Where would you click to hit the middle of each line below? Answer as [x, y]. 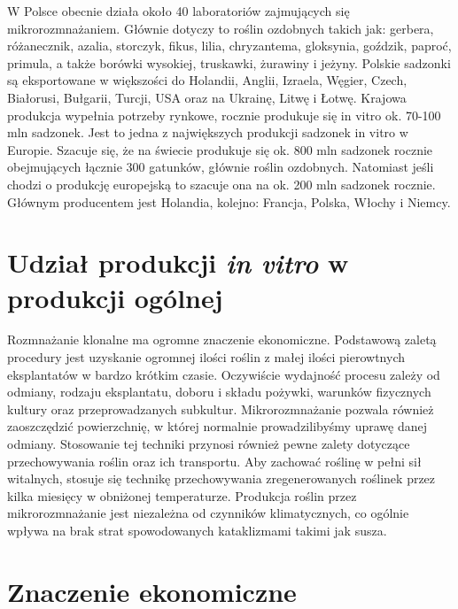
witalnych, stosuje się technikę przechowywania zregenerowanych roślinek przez [221, 478]
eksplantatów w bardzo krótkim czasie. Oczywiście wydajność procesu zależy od [224, 374]
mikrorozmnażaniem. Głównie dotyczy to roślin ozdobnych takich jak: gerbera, [221, 28]
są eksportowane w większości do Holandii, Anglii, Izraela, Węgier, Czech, [207, 80]
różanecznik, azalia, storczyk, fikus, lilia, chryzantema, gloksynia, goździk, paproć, [229, 46]
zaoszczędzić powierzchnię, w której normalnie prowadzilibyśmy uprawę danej [217, 426]
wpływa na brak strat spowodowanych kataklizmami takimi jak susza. [197, 530]
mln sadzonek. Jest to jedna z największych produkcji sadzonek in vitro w [208, 132]
